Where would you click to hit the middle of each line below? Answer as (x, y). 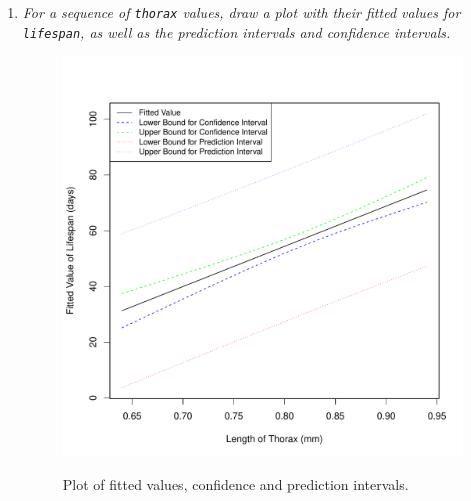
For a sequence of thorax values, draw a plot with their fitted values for (241, 12)
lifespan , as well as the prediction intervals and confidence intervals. (236, 31)
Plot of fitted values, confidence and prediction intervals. (235, 484)
